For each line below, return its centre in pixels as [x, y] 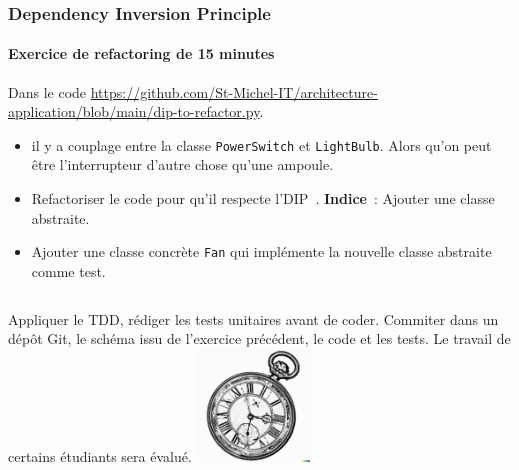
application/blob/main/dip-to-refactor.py [134, 111]
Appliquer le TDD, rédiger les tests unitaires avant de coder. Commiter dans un [253, 318]
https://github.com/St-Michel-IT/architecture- [234, 91]
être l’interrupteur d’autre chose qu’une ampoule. [182, 164]
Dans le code [47, 91]
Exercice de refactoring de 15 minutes [141, 53]
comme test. [68, 270]
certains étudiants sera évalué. [100, 456]
